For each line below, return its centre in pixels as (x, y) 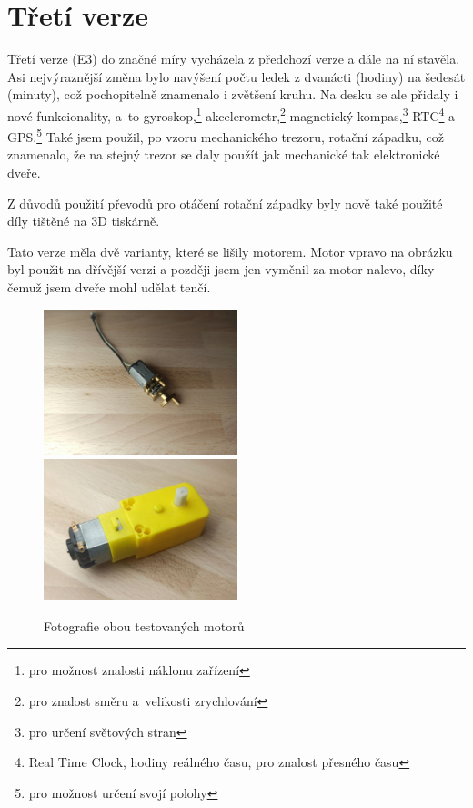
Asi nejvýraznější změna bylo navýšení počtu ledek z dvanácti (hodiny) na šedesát (236, 76)
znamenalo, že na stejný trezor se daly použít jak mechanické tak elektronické (224, 154)
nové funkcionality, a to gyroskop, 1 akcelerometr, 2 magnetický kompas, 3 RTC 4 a (231, 114)
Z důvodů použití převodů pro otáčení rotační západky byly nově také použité (225, 203)
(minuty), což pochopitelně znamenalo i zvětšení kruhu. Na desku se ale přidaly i (233, 94)
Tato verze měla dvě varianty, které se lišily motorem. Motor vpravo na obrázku (230, 251)
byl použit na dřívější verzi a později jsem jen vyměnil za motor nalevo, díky (221, 269)
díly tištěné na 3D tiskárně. (84, 221)
